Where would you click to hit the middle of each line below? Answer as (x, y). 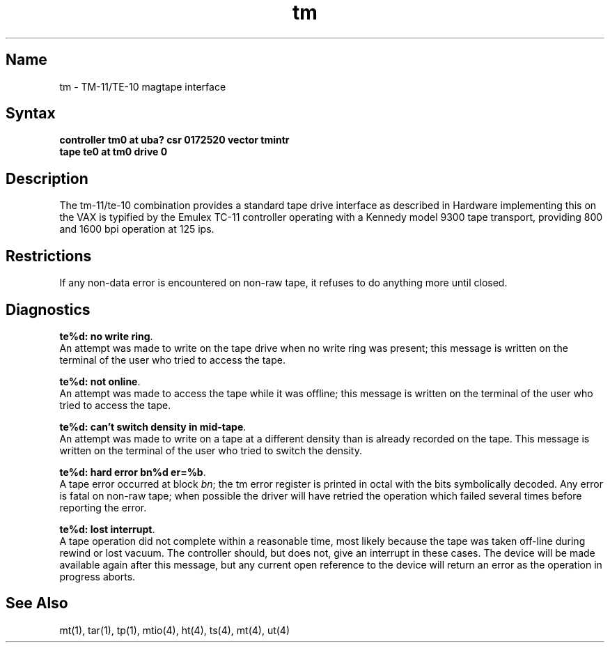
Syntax (31, 114)
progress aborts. (97, 576)
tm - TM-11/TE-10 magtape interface (143, 86)
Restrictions (49, 256)
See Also (37, 603)
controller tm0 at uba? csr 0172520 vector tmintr (174, 140)
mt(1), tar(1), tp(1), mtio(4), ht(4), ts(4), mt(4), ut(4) (174, 630)
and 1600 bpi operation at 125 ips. (137, 229)
